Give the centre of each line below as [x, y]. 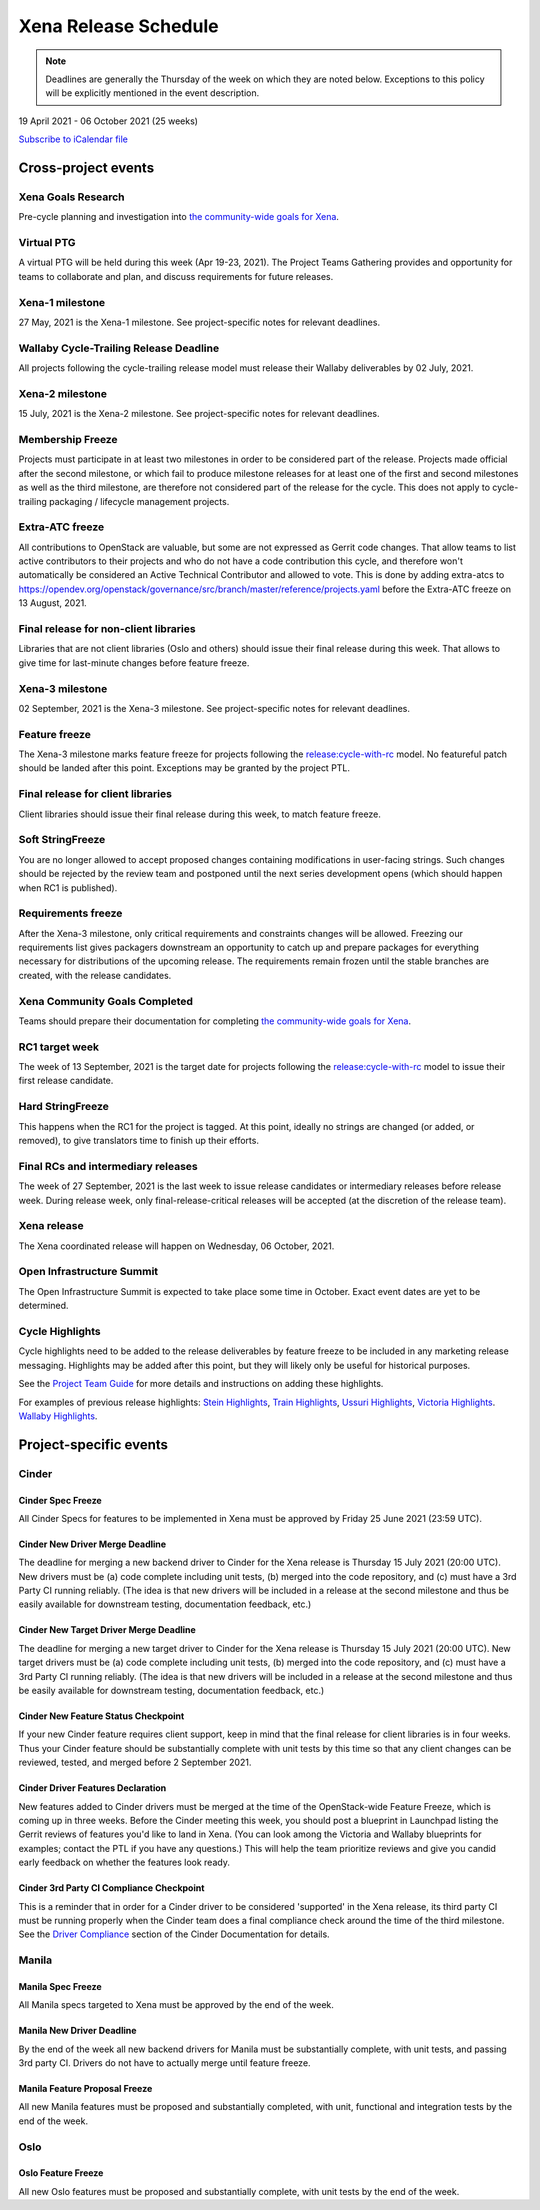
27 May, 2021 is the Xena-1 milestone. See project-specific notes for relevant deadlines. [199, 322]
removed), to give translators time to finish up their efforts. [139, 1141]
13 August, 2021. [52, 603]
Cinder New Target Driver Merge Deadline [107, 1630]
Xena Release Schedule [118, 26]
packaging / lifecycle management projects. [139, 501]
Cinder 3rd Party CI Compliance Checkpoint [111, 1888]
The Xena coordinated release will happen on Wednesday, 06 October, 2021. [176, 1246]
